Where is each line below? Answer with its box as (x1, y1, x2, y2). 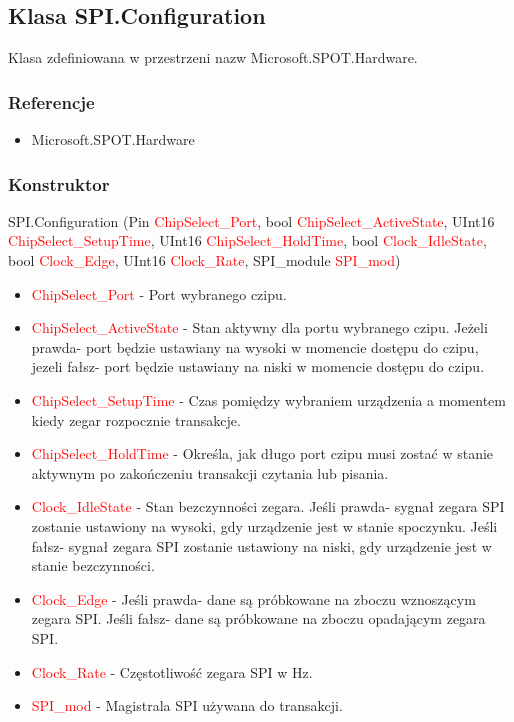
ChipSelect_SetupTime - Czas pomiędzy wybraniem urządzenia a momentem (31, 389, 506, 410)
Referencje (8, 89, 95, 114)
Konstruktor (8, 171, 110, 196)
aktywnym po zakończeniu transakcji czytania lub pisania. (31, 462, 389, 483)
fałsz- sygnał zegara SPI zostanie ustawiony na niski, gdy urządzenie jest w (31, 535, 492, 556)
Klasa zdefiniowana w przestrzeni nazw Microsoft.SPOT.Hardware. (8, 47, 418, 68)
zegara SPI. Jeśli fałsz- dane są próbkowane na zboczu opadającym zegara (31, 608, 486, 629)
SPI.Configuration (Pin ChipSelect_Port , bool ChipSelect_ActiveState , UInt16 (8, 210, 495, 231)
